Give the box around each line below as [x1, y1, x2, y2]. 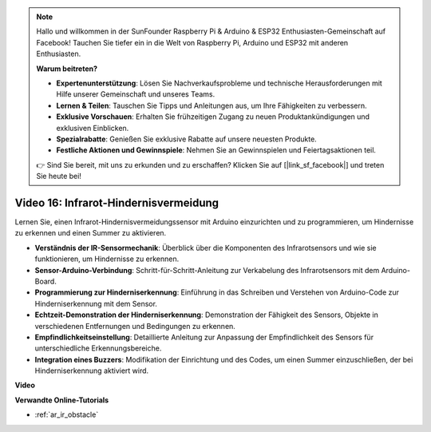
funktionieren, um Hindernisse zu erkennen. [34, 254, 180, 264]
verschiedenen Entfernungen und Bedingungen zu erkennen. [34, 321, 235, 331]
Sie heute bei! [36, 172, 81, 181]
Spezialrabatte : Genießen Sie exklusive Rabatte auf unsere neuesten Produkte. [56, 134, 317, 144]
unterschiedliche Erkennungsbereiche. [34, 343, 162, 353]
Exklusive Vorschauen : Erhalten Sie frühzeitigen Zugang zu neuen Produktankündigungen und [56, 112, 370, 121]
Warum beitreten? [36, 64, 98, 73]
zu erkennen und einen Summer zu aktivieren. [14, 228, 167, 238]
